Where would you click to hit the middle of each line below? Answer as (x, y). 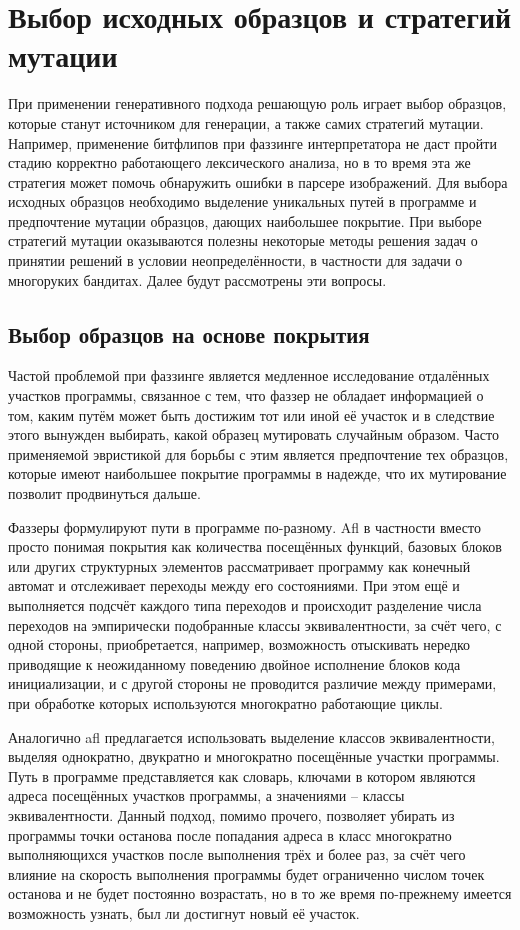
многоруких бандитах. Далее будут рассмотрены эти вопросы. (197, 279)
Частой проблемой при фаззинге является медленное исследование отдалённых (249, 375)
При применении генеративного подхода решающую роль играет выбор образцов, (257, 103)
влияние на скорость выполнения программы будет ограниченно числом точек (246, 873)
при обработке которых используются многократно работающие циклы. (225, 702)
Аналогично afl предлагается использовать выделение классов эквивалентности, (251, 736)
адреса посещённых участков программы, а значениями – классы (206, 795)
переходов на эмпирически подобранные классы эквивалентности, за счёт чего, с (255, 624)
